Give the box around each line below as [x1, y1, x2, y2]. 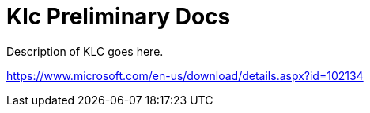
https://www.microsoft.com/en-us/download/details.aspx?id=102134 [6, 68, 364, 82]
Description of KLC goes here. [6, 44, 164, 58]
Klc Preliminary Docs [6, 3, 231, 30]
